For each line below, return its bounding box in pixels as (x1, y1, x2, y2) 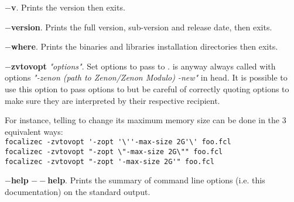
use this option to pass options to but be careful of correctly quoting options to (5, 82, 289, 95)
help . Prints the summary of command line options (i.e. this (47, 174, 265, 186)
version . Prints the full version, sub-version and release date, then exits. (11, 20, 272, 33)
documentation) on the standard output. (5, 185, 151, 197)
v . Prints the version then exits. (11, 1, 125, 13)
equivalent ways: (5, 125, 63, 137)
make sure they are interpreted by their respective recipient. (5, 94, 220, 106)
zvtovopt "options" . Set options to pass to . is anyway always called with (11, 60, 276, 72)
